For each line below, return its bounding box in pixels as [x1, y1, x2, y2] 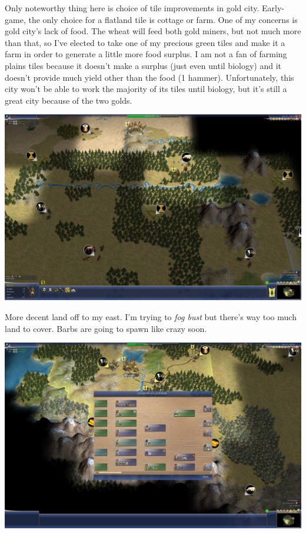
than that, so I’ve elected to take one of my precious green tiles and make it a [5, 36, 285, 48]
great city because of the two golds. [5, 94, 132, 106]
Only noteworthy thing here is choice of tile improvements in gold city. [5, 2, 260, 14]
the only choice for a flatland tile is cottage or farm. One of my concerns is [28, 13, 298, 25]
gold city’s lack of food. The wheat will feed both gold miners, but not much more [5, 25, 301, 37]
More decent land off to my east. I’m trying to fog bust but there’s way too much [5, 310, 297, 323]
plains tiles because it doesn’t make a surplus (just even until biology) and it [5, 59, 281, 71]
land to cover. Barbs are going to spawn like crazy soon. [5, 322, 207, 334]
